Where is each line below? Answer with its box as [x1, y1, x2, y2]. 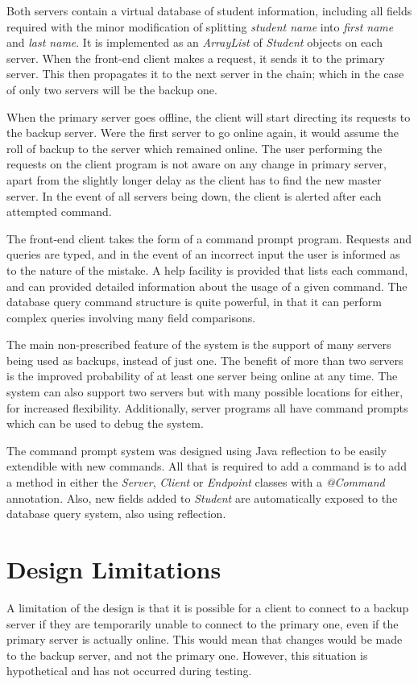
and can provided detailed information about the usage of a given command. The [6, 277, 408, 294]
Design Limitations [6, 553, 221, 585]
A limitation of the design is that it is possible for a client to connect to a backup [6, 599, 409, 616]
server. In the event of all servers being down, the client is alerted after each [6, 187, 382, 204]
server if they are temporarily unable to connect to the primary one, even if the [6, 615, 399, 632]
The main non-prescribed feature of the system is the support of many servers [6, 336, 391, 353]
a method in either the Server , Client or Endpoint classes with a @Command [6, 474, 385, 491]
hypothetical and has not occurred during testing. [6, 662, 252, 679]
